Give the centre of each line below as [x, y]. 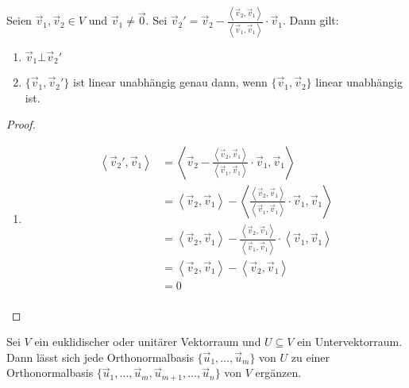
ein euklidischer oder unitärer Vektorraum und [148, 342]
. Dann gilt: [311, 20]
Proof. [21, 124]
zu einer [311, 357]
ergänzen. [278, 373]
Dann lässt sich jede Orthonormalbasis [100, 357]
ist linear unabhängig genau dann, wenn [170, 82]
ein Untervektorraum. [350, 342]
